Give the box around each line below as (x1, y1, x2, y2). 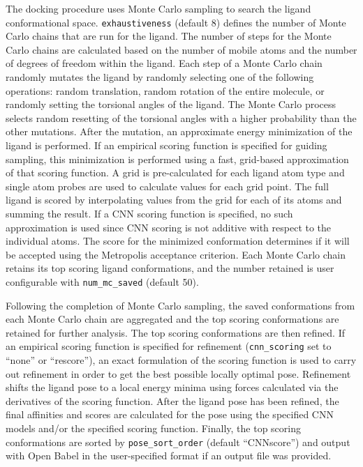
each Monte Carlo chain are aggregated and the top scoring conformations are (6, 312, 339, 326)
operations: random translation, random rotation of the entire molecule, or (6, 83, 325, 98)
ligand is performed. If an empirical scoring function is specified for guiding (6, 138, 327, 152)
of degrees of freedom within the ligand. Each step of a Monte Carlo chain (6, 56, 323, 70)
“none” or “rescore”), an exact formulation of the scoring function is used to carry (6, 353, 357, 367)
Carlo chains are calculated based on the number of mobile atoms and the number (6, 42, 357, 56)
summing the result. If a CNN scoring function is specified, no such (6, 206, 293, 220)
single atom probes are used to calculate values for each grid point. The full (6, 178, 329, 193)
